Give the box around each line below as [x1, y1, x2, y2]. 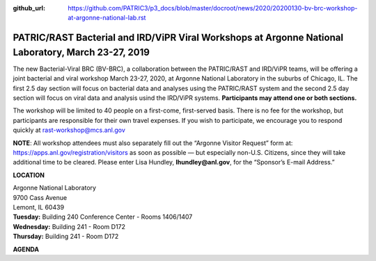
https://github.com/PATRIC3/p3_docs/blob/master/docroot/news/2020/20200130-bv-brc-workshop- [68, 4, 358, 12]
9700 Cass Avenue [13, 193, 68, 201]
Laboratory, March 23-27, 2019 [13, 46, 150, 58]
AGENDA [13, 245, 40, 253]
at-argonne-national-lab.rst [68, 14, 146, 22]
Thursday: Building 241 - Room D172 [13, 233, 119, 241]
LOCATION [13, 171, 45, 179]
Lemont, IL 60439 [13, 203, 65, 211]
